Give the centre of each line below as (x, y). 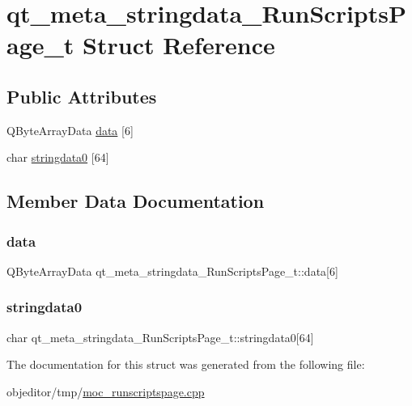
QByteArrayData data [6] (70, 130)
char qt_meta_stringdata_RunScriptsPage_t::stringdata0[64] (160, 337)
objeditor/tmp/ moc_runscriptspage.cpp (106, 391)
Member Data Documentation (136, 201)
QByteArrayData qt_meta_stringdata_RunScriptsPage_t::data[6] (172, 271)
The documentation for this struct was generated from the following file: (186, 364)
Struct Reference (179, 45)
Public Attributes (82, 96)
